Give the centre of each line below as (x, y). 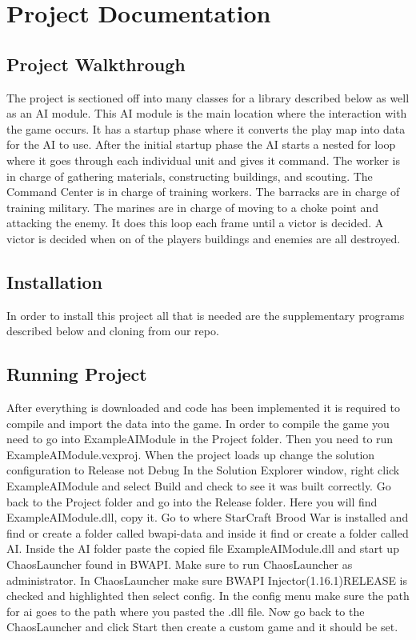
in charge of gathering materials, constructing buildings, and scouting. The (190, 176)
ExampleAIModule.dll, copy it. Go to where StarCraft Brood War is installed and (208, 517)
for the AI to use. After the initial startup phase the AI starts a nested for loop (201, 144)
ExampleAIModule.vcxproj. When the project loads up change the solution (191, 454)
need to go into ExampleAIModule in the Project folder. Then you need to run (200, 439)
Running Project (77, 374)
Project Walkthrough (96, 64)
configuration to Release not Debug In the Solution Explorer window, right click (203, 470)
